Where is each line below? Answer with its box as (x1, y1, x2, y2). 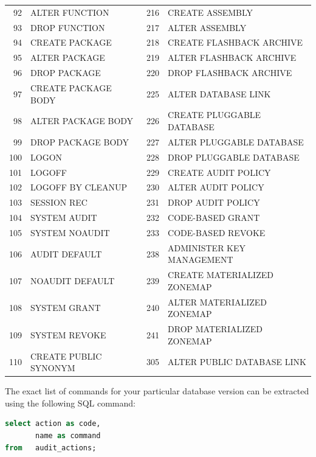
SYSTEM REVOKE (30, 328, 106, 341)
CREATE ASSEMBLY (168, 5, 253, 18)
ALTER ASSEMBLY (168, 21, 247, 33)
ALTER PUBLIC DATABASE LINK (168, 355, 306, 368)
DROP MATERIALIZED (168, 323, 263, 335)
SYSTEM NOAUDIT (30, 226, 110, 239)
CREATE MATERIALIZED (168, 268, 273, 281)
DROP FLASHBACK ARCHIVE (168, 66, 292, 79)
